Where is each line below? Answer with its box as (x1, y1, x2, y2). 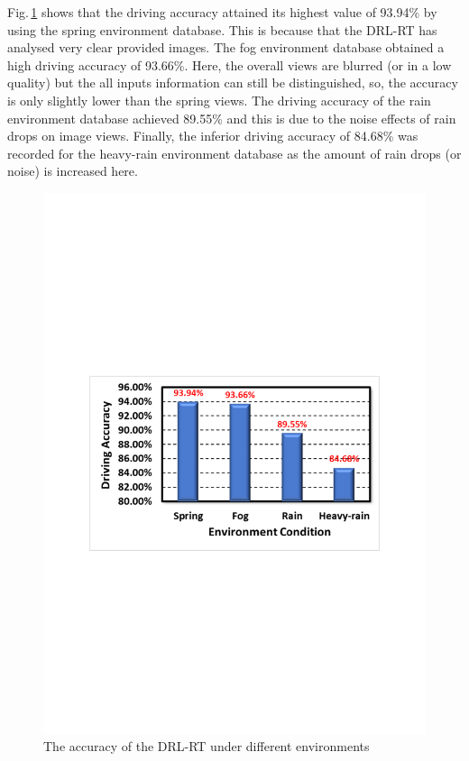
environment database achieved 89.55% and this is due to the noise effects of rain (7, 108, 456, 127)
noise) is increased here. (7, 161, 138, 180)
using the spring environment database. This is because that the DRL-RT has (7, 20, 437, 39)
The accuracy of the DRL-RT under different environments (43, 737, 370, 756)
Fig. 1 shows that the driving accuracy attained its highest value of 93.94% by (7, 3, 437, 21)
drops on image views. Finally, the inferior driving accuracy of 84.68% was (7, 126, 418, 145)
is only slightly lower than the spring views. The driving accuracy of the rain (7, 90, 431, 109)
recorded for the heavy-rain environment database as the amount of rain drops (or (7, 143, 462, 162)
